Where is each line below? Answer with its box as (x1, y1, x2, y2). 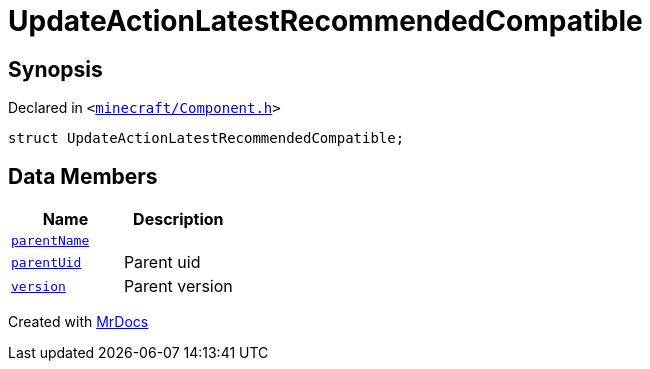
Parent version (123, 276, 233, 297)
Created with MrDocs (8, 313, 149, 331)
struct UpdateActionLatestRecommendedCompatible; (8, 130, 405, 147)
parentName (11, 233, 90, 249)
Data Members (8, 163, 158, 189)
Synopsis (8, 56, 103, 82)
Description (133, 209, 224, 230)
